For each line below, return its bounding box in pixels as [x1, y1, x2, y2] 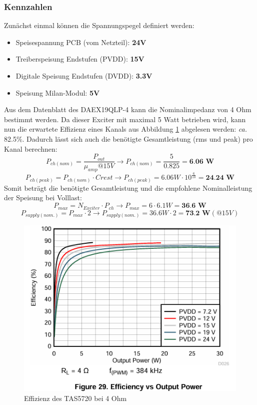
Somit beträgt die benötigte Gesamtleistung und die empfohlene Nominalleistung [4, 182, 252, 193]
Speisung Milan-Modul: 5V [15, 87, 100, 98]
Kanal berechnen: [4, 143, 57, 154]
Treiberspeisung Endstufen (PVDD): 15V [15, 54, 144, 64]
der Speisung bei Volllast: [4, 192, 82, 203]
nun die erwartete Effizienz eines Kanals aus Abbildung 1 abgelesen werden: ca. [4, 124, 247, 134]
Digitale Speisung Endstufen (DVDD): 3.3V [15, 71, 152, 81]
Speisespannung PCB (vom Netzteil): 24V [15, 37, 146, 47]
